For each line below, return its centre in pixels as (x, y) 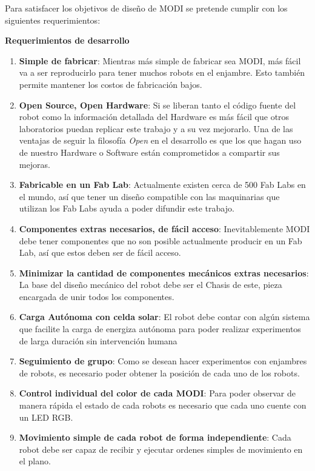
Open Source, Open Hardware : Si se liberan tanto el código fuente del (157, 105)
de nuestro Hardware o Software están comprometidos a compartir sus (149, 152)
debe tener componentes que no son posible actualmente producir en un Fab (161, 240)
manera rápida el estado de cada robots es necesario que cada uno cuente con (163, 405)
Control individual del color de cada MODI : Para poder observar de (157, 393)
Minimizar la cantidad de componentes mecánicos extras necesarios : (164, 272)
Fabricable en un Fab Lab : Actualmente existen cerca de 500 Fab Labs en (162, 185)
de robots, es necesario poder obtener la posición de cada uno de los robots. (159, 372)
